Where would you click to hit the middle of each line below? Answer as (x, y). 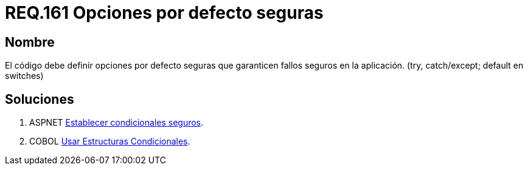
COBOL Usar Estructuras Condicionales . (110, 141)
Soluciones (40, 99)
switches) (24, 76)
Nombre (30, 42)
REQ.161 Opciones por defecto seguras (164, 13)
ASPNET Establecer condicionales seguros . (116, 123)
